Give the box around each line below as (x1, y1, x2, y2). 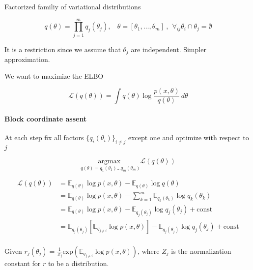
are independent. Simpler (131, 44, 206, 54)
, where (138, 245, 160, 256)
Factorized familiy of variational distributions (4, 1, 141, 11)
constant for (4, 258, 41, 268)
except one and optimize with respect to (128, 132, 249, 143)
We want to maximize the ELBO (4, 70, 104, 81)
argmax (98, 158, 121, 165)
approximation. (4, 54, 50, 64)
